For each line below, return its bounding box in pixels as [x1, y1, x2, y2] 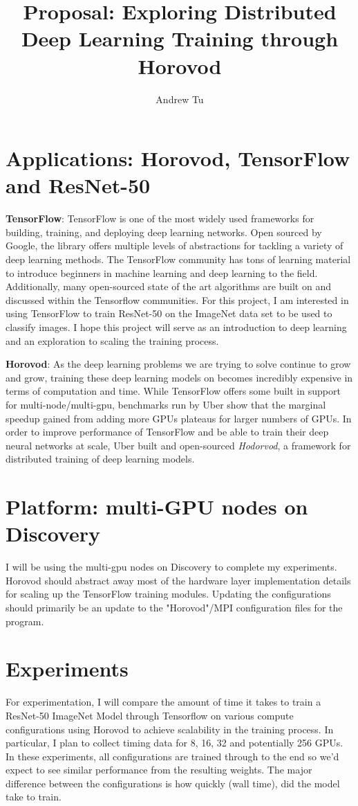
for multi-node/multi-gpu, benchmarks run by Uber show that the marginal [6, 397, 326, 411]
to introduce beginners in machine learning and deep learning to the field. [6, 265, 318, 280]
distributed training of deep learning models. [6, 451, 195, 466]
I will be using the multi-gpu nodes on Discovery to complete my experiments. [6, 559, 337, 574]
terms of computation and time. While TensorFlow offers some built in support [6, 384, 341, 398]
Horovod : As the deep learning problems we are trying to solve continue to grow [6, 357, 351, 371]
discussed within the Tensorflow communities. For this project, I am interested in [6, 292, 349, 307]
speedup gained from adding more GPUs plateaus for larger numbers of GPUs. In [6, 411, 352, 425]
